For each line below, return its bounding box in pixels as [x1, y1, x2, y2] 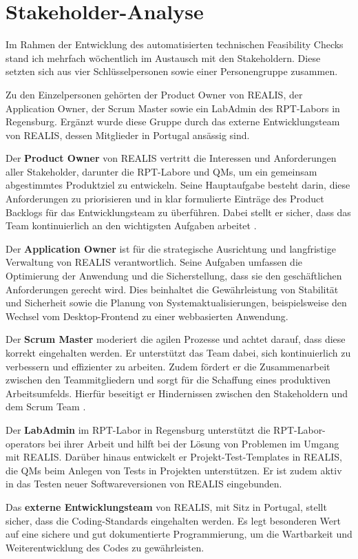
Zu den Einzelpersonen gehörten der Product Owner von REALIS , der [6, 87, 303, 101]
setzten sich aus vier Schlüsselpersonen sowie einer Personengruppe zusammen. [6, 64, 338, 78]
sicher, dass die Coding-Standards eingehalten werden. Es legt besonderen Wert [6, 513, 341, 527]
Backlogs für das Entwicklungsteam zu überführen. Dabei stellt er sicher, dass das [6, 204, 351, 219]
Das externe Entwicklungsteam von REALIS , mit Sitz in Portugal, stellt [6, 499, 327, 514]
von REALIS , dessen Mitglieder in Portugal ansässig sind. [6, 127, 250, 142]
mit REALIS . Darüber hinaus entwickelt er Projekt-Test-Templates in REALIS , [6, 450, 342, 464]
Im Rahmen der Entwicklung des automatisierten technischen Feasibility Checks [6, 37, 344, 52]
